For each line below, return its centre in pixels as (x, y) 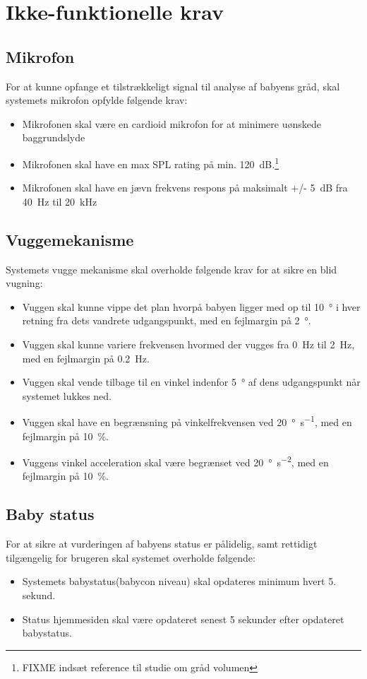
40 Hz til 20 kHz (60, 201)
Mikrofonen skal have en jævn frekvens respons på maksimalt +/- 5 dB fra (185, 188)
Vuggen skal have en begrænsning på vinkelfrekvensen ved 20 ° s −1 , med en (187, 421)
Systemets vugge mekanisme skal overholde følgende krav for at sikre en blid (172, 269)
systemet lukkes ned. (67, 395)
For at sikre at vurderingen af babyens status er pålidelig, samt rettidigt (162, 544)
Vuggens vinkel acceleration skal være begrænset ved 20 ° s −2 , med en (175, 461)
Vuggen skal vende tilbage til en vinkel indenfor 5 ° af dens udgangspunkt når (191, 382)
